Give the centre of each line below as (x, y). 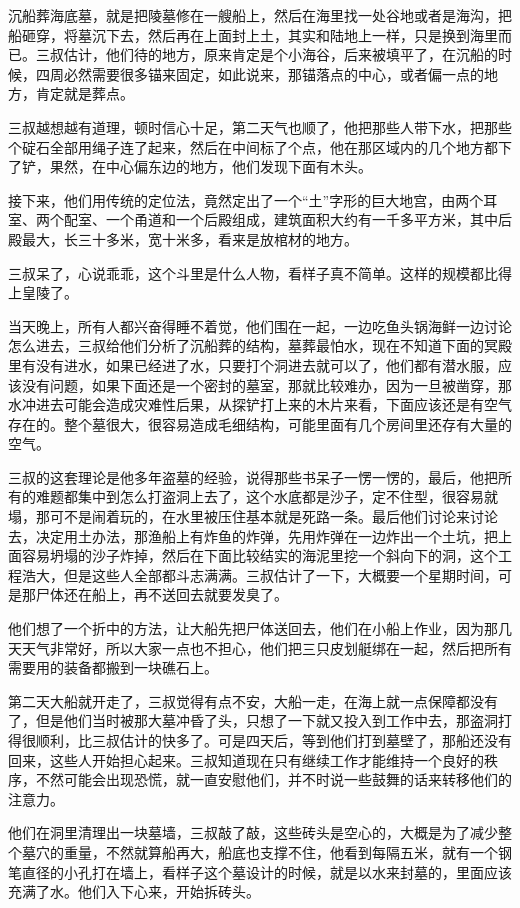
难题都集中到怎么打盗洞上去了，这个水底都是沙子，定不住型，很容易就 (266, 496)
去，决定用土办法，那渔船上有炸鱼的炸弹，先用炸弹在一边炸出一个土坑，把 (253, 535)
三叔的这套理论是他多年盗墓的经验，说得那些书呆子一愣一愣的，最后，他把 (253, 476)
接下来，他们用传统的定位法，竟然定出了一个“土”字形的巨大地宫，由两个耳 (253, 199)
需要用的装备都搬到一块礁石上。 (113, 667)
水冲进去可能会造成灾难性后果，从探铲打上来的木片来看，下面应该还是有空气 (260, 404)
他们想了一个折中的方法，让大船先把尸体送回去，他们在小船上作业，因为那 (253, 628)
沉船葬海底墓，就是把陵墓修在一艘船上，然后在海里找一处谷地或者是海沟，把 (260, 15)
